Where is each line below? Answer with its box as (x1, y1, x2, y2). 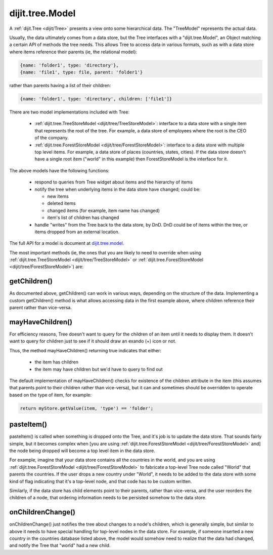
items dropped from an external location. (34, 229, 120, 235)
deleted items (47, 200, 76, 206)
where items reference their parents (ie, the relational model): (9, 49, 138, 55)
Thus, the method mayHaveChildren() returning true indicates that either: (9, 347, 162, 353)
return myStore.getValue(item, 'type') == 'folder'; (20, 405, 154, 411)
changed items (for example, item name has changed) (47, 207, 160, 213)
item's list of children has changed (47, 214, 119, 220)
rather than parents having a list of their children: (9, 83, 111, 89)
